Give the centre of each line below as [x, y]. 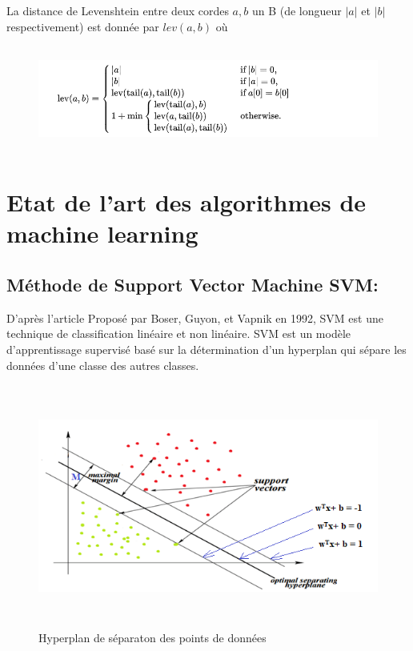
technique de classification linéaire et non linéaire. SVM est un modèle [179, 334]
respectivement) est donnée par [83, 26]
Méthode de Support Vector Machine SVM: [192, 285]
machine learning [102, 233]
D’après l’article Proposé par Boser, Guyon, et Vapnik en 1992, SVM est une [195, 317]
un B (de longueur [297, 10]
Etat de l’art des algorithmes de [186, 202]
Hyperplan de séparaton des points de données [152, 638]
